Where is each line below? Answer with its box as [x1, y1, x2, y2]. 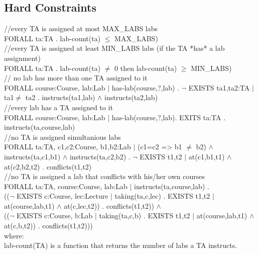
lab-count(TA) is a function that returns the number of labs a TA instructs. [4, 240, 237, 250]
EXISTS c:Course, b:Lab [16, 210, 93, 221]
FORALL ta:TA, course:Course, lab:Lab [4, 181, 127, 191]
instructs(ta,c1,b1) [4, 151, 61, 161]
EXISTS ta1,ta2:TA [188, 82, 250, 93]
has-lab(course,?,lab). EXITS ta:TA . [111, 112, 226, 122]
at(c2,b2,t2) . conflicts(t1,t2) [4, 161, 92, 172]
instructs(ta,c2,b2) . [69, 151, 131, 161]
